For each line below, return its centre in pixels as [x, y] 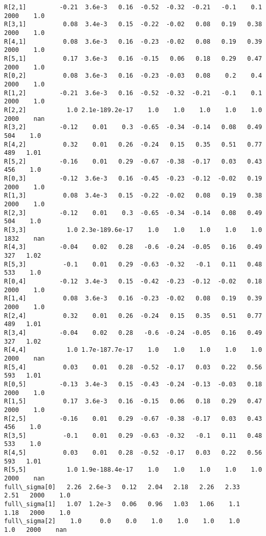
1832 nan [24, 238]
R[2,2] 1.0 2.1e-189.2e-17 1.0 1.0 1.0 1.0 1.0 [133, 110]
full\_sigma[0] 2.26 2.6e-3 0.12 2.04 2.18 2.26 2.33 [122, 487]
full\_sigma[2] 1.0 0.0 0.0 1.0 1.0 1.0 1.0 [122, 521]
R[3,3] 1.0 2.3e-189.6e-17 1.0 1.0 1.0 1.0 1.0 [133, 230]
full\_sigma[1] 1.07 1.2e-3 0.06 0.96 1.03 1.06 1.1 [122, 504]
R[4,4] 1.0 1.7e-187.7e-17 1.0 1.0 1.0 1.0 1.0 [133, 350]
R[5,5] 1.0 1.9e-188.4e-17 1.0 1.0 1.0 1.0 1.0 [133, 470]
